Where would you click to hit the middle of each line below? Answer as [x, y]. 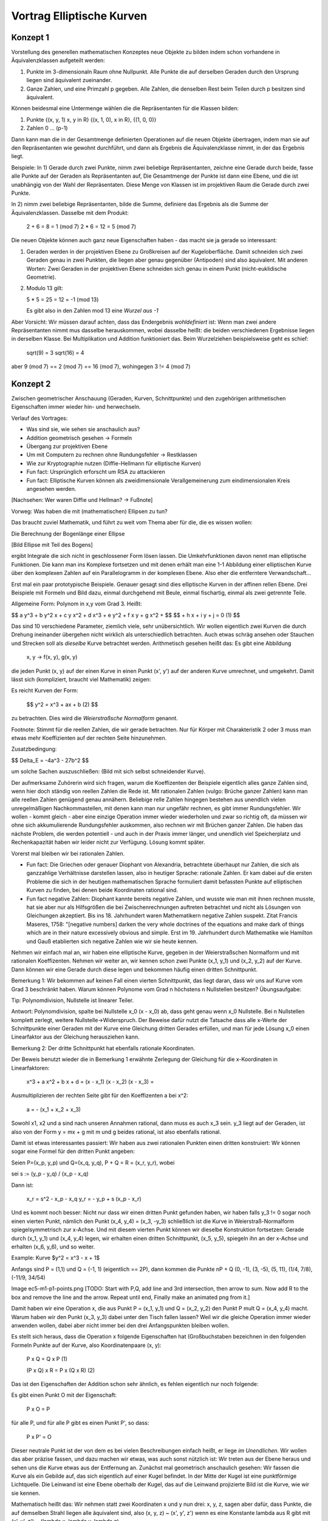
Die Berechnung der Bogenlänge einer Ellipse [68, 534]
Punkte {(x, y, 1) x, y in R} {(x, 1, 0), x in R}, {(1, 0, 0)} [91, 119]
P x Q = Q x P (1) [47, 1359]
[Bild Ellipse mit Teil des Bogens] [52, 545]
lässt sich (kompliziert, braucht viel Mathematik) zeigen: [81, 680]
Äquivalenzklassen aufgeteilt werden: [58, 60]
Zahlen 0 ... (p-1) [47, 128]
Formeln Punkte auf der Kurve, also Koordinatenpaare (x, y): [86, 1345]
